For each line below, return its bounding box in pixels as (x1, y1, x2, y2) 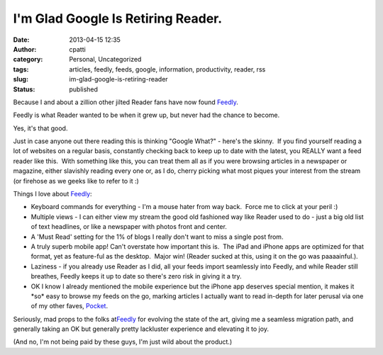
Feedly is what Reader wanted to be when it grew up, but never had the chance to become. (13, 111, 280, 120)
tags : (13, 64, 29, 74)
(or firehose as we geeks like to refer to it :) (13, 176, 140, 185)
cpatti (69, 45, 87, 53)
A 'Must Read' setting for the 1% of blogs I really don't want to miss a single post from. (30, 232, 284, 241)
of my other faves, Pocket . (30, 302, 109, 310)
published (69, 85, 99, 94)
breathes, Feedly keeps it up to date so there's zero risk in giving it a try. (30, 272, 242, 281)
